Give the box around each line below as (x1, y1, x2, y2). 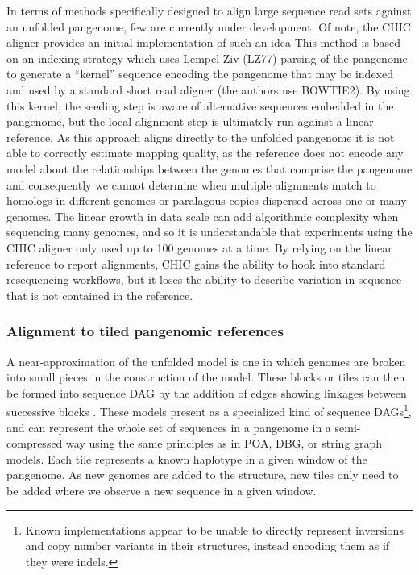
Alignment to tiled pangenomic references (6, 321, 284, 341)
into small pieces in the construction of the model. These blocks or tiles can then (6, 369, 405, 385)
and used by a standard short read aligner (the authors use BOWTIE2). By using (6, 81, 410, 98)
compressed (6, 435, 63, 452)
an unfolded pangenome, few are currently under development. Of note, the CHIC (6, 18, 411, 35)
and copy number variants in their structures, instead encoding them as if (25, 537, 390, 554)
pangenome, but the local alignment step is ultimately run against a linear (6, 113, 374, 130)
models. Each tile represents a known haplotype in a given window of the (6, 450, 367, 467)
